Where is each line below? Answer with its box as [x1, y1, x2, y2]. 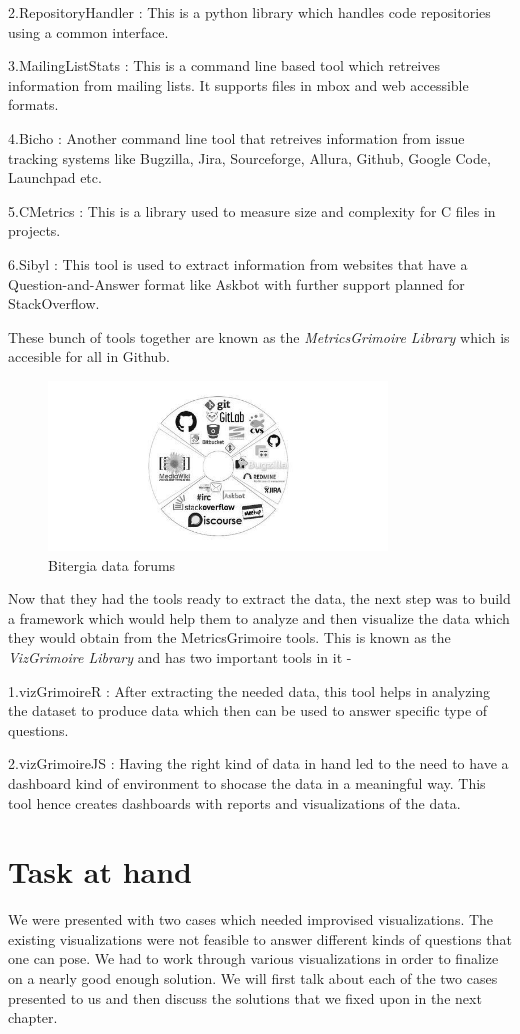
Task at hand [8, 851, 193, 892]
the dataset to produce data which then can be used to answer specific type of [8, 700, 488, 721]
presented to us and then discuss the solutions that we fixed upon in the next [8, 987, 482, 1008]
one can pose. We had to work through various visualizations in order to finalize [8, 948, 499, 969]
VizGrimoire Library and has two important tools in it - [8, 646, 352, 667]
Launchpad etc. [8, 167, 102, 188]
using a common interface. [8, 21, 169, 42]
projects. [8, 220, 61, 241]
